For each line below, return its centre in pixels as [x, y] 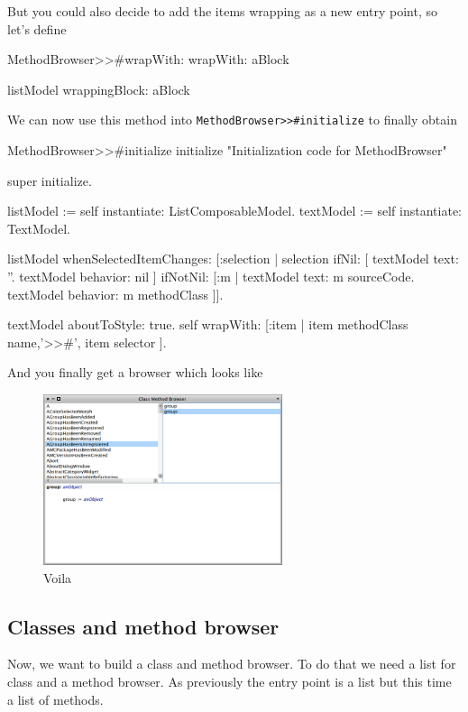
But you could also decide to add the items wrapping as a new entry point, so [222, 11]
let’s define [37, 28]
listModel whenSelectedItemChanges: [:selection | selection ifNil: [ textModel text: [233, 259]
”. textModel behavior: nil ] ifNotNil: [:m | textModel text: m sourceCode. [211, 276]
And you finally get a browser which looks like [135, 372]
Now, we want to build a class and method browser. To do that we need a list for [232, 664]
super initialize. [50, 180]
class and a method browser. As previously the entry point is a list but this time [229, 681]
